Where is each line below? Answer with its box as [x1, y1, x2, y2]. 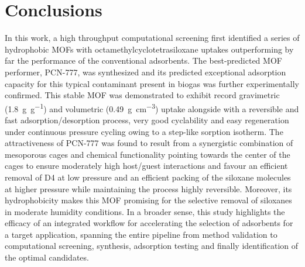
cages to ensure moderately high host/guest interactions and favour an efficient [5, 159, 288, 172]
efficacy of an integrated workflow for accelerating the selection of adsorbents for [5, 217, 293, 229]
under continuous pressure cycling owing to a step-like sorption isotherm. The [5, 125, 283, 137]
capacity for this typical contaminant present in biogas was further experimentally [5, 77, 299, 89]
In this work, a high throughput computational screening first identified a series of [5, 32, 300, 44]
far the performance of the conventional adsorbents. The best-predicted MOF [5, 54, 282, 67]
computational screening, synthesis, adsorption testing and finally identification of [5, 240, 299, 252]
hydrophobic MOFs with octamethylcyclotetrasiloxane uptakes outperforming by [5, 43, 294, 55]
